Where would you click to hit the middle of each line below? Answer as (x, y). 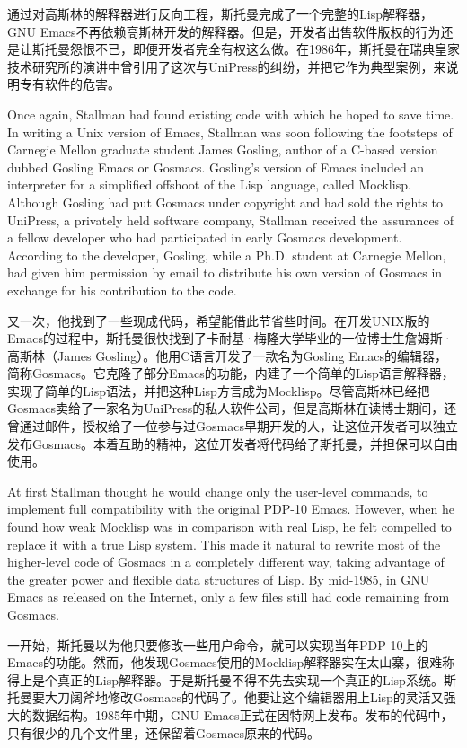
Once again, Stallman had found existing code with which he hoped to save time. (231, 114)
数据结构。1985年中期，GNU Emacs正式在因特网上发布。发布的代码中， (242, 714)
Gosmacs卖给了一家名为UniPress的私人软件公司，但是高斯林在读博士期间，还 (232, 408)
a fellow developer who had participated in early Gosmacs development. (205, 238)
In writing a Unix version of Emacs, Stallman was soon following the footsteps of (230, 132)
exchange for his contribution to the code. (122, 290)
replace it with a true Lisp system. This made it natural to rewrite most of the (224, 544)
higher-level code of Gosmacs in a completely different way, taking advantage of (226, 562)
